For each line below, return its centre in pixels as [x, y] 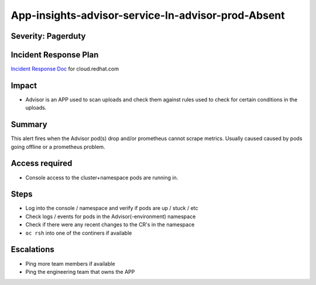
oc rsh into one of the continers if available [79, 233]
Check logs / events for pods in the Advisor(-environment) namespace [111, 216]
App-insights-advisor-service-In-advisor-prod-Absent [148, 15]
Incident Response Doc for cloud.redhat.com [65, 69]
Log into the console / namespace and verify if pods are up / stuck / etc [112, 208]
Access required [42, 163]
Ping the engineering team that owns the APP [80, 272]
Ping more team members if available [70, 263]
